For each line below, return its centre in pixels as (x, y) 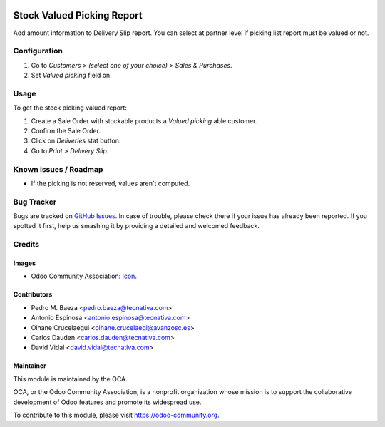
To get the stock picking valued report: (70, 108)
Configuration (38, 51)
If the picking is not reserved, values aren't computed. (111, 183)
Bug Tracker (35, 202)
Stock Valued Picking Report (78, 15)
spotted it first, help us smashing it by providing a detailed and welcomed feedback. (136, 226)
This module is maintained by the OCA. (70, 379)
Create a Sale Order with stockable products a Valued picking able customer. (144, 120)
